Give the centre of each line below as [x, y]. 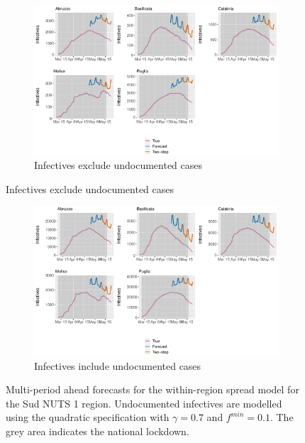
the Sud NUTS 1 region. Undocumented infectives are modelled [144, 403]
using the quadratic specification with [88, 417]
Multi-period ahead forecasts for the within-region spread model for [152, 389]
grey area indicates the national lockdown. [98, 431]
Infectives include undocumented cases [118, 365]
